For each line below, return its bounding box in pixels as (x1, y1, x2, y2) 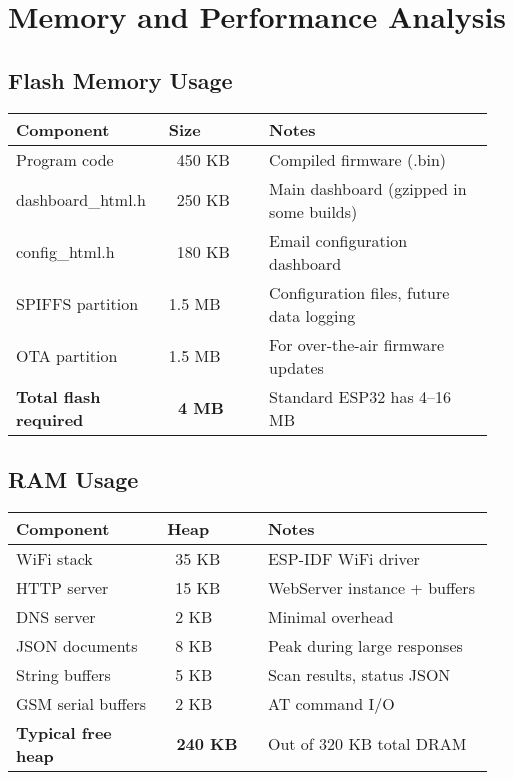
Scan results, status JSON (267, 662, 451, 686)
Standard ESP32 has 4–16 (269, 384, 452, 408)
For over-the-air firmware (269, 332, 445, 356)
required (16, 407, 84, 431)
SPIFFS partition (16, 292, 139, 316)
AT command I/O (267, 691, 395, 715)
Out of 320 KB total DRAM (267, 732, 467, 756)
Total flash (16, 384, 101, 408)
